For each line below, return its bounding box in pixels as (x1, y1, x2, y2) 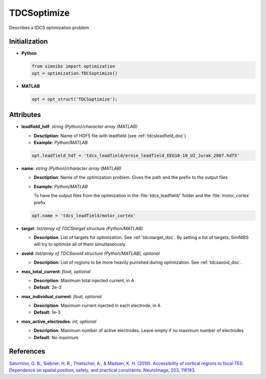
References (9, 347, 45, 356)
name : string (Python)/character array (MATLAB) (21, 166, 122, 172)
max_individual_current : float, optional (21, 293, 102, 299)
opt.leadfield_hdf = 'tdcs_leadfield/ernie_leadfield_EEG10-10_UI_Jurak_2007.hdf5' (32, 153, 240, 159)
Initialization (9, 37, 48, 46)
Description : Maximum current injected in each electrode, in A (33, 303, 161, 309)
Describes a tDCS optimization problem (9, 25, 90, 31)
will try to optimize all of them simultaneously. (33, 241, 127, 247)
